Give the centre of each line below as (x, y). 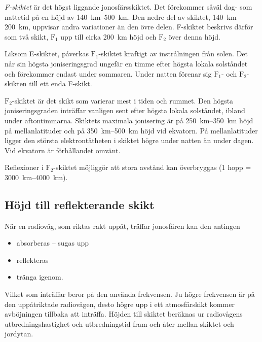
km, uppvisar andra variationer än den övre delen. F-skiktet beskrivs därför (136, 27)
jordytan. (19, 334)
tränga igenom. (40, 277)
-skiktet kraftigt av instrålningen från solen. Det (173, 54)
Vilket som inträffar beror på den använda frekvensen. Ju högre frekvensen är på (130, 294)
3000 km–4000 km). (36, 177)
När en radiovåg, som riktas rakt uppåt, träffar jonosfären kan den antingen (122, 226)
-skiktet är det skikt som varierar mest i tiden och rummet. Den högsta (123, 100)
